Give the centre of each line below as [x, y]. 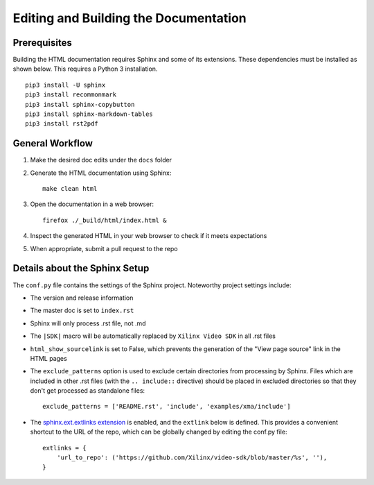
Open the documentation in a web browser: [92, 204]
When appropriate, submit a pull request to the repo [104, 248]
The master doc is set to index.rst [82, 310]
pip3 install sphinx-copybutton [80, 104]
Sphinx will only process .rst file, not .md [88, 323]
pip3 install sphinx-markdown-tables [89, 114]
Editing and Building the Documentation [130, 18]
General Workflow [53, 143]
